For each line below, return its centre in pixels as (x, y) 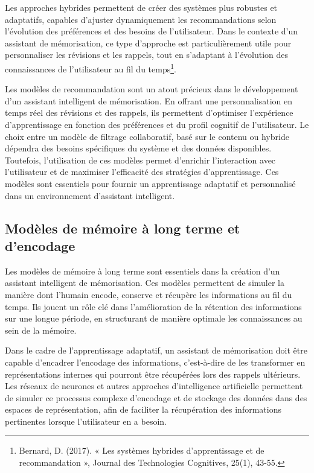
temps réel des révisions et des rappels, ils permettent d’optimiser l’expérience (149, 113)
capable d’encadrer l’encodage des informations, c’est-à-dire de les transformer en (155, 362)
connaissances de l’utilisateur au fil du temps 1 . (91, 68)
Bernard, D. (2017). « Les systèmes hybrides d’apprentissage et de (142, 450)
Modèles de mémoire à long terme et (123, 228)
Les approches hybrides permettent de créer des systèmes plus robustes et (141, 7)
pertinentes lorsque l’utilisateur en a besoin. (86, 421)
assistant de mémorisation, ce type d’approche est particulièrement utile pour (148, 43)
